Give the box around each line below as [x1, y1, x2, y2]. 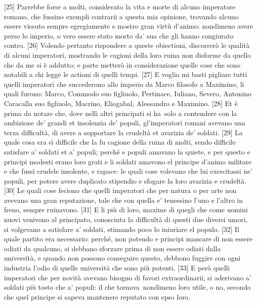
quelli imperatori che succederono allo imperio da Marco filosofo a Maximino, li [4, 78, 244, 89]
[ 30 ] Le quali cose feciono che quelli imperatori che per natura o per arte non [4, 185, 237, 195]
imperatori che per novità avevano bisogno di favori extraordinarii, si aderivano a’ [4, 272, 252, 282]
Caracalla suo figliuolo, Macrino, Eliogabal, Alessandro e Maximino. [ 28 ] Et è [4, 98, 238, 108]
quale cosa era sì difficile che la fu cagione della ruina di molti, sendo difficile [4, 137, 236, 147]
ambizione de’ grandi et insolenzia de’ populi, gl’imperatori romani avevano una [4, 117, 246, 128]
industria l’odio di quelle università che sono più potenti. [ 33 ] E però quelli [4, 263, 230, 273]
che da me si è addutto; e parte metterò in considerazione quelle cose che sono [4, 59, 241, 70]
